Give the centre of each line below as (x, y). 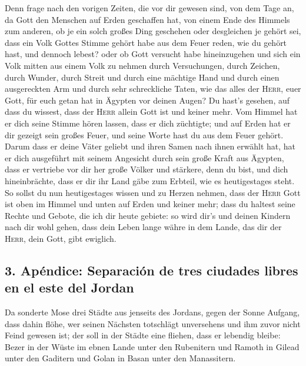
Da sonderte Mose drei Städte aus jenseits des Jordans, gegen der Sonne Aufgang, (152, 312)
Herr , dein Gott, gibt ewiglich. (61, 238)
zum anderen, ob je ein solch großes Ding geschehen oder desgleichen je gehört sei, (153, 31)
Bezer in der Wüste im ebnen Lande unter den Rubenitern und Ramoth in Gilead (152, 346)
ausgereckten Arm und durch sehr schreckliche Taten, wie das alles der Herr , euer (153, 89)
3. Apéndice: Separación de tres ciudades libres (152, 270)
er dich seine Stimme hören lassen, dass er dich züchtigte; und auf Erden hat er (148, 123)
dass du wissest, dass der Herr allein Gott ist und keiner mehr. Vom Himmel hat (151, 112)
